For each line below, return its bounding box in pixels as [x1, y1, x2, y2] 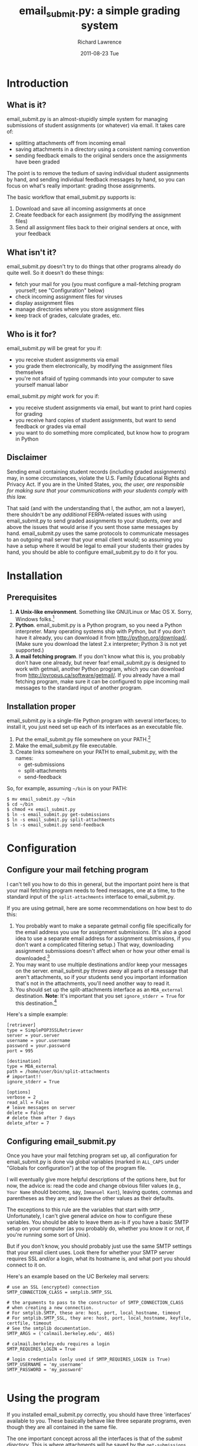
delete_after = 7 [6, 1120, 49, 1126]
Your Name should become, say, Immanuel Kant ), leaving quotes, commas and [6, 1188, 193, 1195]
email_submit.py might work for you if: [6, 392, 100, 399]
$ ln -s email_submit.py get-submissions [6, 811, 110, 817]
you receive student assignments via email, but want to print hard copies [15, 404, 192, 411]
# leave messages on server [6, 1105, 76, 1111]
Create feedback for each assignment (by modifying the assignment [15, 211, 181, 219]
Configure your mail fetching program [6, 865, 149, 875]
